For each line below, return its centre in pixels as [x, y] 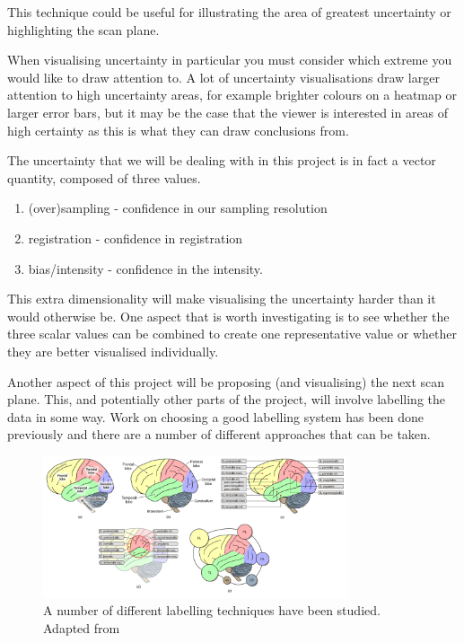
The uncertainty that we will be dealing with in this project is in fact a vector [222, 160]
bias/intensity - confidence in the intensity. [145, 268]
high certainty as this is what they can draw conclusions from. [178, 130]
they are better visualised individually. [113, 351]
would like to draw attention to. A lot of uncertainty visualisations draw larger [223, 77]
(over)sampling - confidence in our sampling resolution [178, 208]
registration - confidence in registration [136, 238]
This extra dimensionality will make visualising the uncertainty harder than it [222, 299]
